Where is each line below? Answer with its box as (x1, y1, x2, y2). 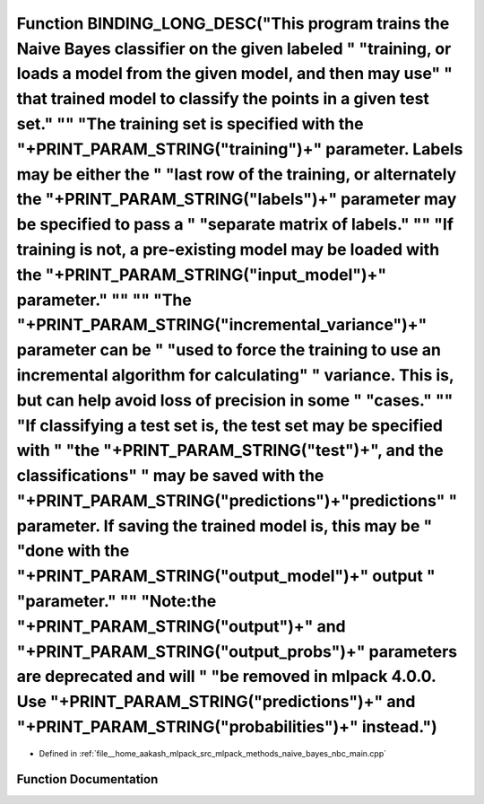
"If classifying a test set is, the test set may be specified (16, 415, 444, 435)
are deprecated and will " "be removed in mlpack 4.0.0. (16, 667, 436, 686)
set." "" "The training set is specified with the (16, 113, 364, 134)
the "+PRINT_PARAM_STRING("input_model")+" (16, 265, 387, 284)
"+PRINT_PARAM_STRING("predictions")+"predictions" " (16, 490, 458, 511)
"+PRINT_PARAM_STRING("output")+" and (16, 616, 346, 636)
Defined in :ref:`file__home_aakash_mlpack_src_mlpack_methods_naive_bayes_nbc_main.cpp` (39, 747, 387, 758)
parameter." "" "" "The (16, 290, 192, 310)
